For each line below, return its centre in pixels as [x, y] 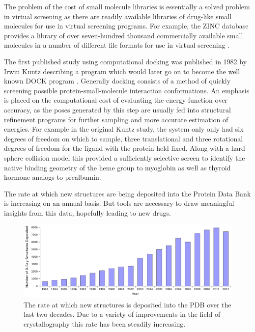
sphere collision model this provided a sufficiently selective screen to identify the [125, 157]
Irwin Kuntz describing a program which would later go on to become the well [122, 71]
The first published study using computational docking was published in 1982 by [126, 61]
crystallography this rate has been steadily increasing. [105, 323]
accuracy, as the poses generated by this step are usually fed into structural [117, 109]
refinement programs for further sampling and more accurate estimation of [116, 119]
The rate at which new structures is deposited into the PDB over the [127, 304]
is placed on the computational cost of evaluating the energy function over [116, 100]
